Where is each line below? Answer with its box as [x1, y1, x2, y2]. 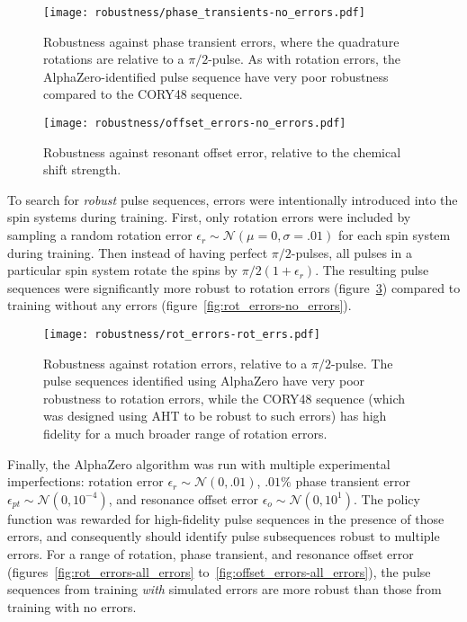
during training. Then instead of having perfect [7, 243, 268, 262]
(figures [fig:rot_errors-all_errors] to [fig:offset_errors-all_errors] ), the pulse [7, 562, 431, 581]
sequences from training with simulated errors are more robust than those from [7, 580, 442, 599]
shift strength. [43, 160, 121, 179]
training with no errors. [7, 597, 137, 616]
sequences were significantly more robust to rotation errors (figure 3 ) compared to [7, 278, 461, 297]
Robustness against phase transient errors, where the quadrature [43, 31, 400, 50]
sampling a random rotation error [7, 226, 193, 244]
